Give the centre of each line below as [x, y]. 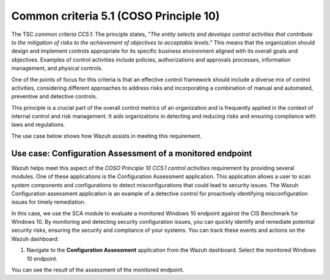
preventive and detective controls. [54, 96]
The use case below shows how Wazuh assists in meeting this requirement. [106, 136]
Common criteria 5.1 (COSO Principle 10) [116, 16]
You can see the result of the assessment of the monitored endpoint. [98, 270]
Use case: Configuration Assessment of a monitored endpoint [132, 153]
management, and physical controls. [57, 68]
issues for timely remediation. [49, 202]
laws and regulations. [38, 124]
